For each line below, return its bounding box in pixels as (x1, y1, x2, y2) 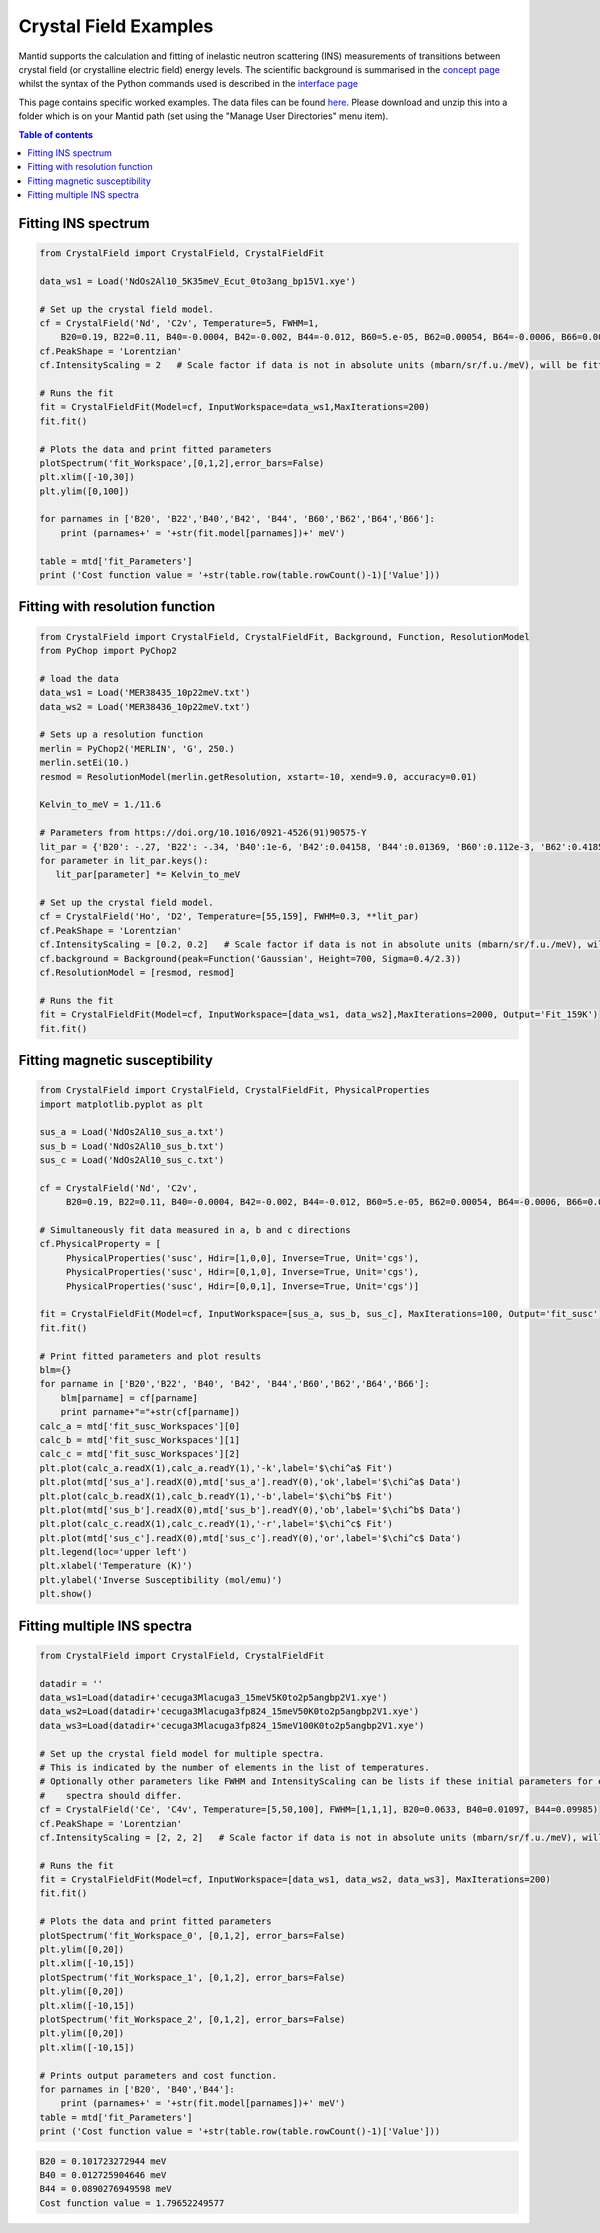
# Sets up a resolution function (39, 729, 204, 740)
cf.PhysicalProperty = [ (39, 1238, 162, 1250)
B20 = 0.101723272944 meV (39, 2155, 167, 2167)
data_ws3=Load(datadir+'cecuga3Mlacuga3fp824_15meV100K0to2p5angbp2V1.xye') (39, 1720, 425, 1731)
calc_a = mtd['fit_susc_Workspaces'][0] (39, 1420, 240, 1432)
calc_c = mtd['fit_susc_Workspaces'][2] (39, 1448, 240, 1460)
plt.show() (39, 1588, 93, 1600)
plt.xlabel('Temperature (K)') (39, 1560, 194, 1572)
